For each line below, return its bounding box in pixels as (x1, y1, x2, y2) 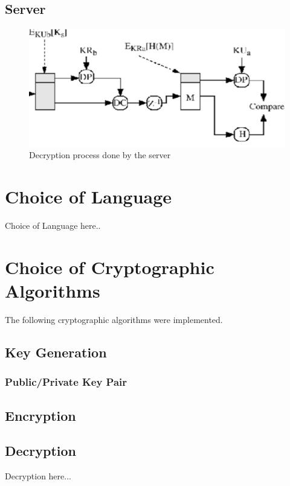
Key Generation (5, 342, 107, 361)
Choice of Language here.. (5, 219, 101, 231)
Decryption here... (5, 470, 71, 482)
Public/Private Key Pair (5, 374, 127, 389)
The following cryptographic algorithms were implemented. (5, 313, 223, 325)
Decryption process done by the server (29, 149, 171, 161)
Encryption (5, 406, 76, 424)
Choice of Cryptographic (5, 254, 214, 279)
